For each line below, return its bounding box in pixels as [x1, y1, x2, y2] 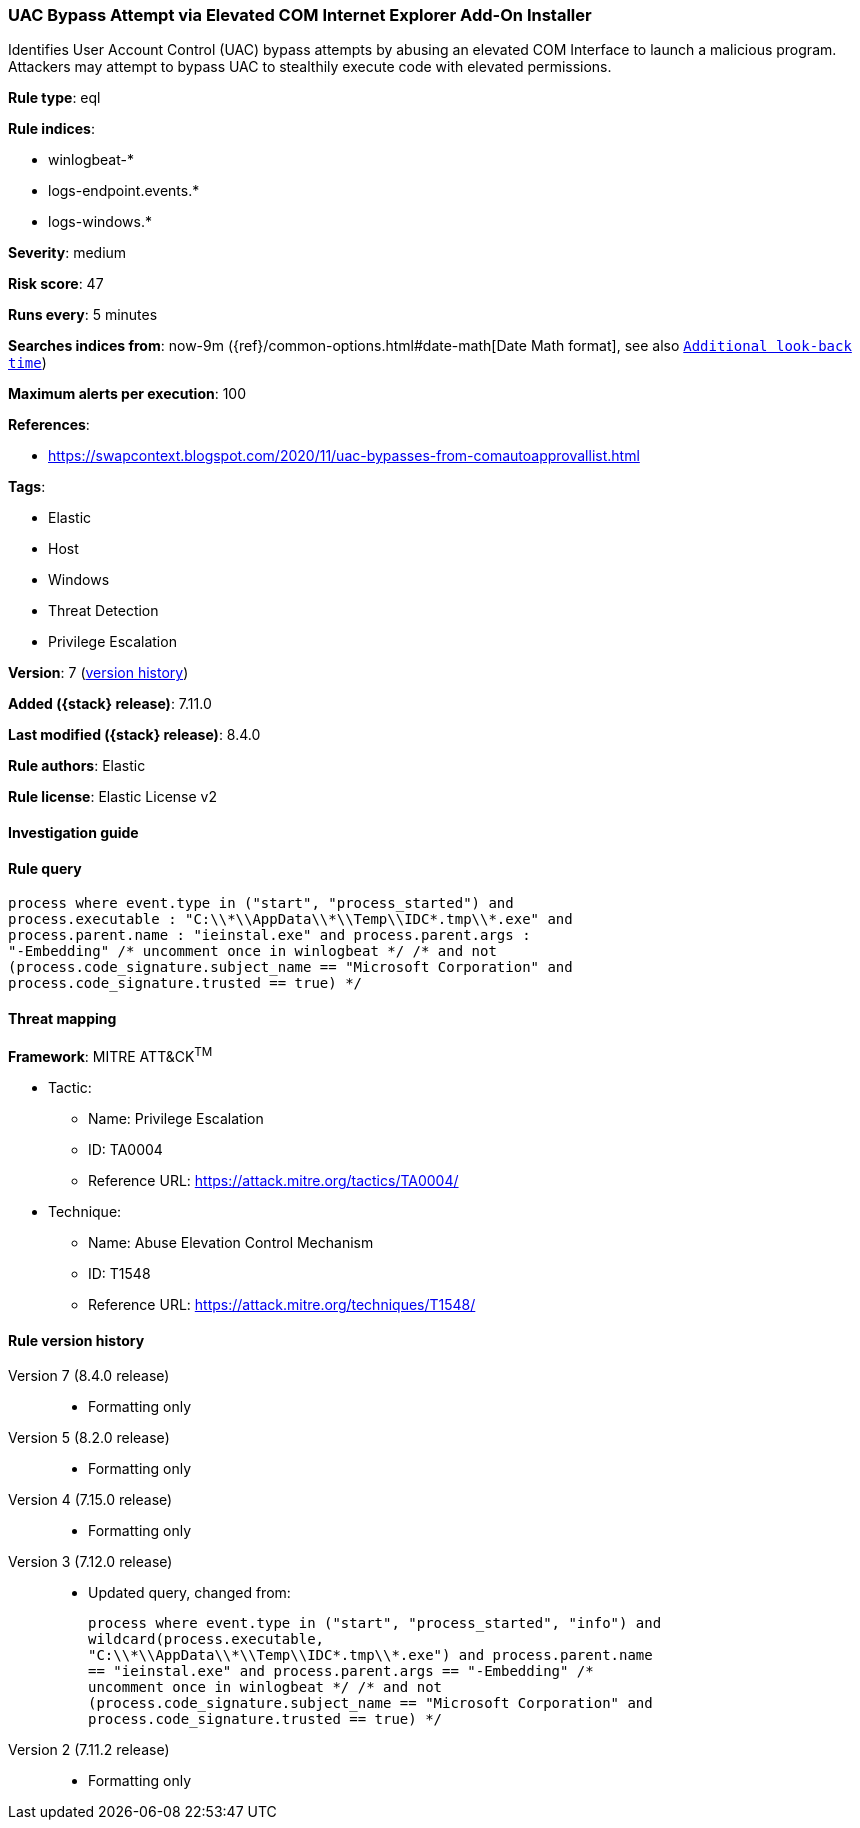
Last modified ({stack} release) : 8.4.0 [8, 726, 261, 744]
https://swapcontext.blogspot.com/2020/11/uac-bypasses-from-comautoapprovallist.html [48, 447, 640, 465]
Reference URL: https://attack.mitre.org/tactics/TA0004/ [88, 1172, 459, 1190]
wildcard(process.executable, [88, 1631, 325, 1648]
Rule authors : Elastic [8, 757, 146, 775]
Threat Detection [48, 602, 159, 620]
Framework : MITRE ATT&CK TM [8, 1045, 213, 1066]
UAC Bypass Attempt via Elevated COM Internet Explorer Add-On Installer [8, 5, 592, 25]
